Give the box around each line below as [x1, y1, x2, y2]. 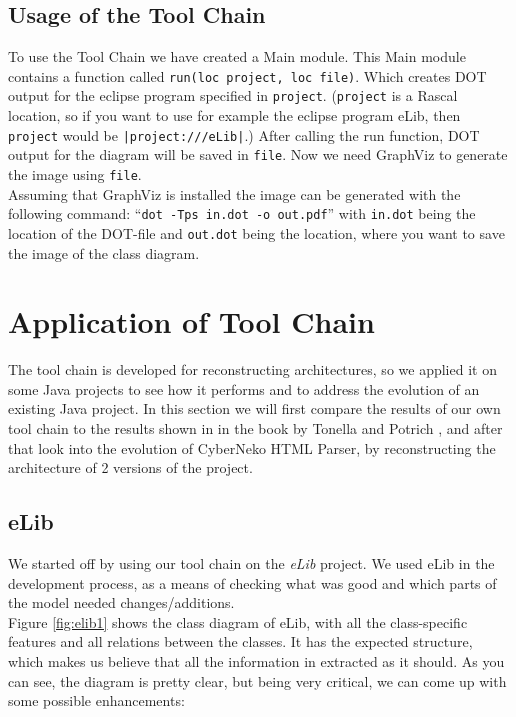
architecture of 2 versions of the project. [8, 457, 253, 478]
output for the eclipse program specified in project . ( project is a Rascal [8, 85, 458, 106]
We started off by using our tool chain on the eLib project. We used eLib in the [8, 553, 495, 574]
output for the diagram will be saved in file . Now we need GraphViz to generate [8, 144, 508, 165]
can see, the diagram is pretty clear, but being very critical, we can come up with [8, 670, 507, 691]
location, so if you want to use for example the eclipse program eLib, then [8, 105, 461, 126]
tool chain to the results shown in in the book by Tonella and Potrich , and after [8, 418, 503, 439]
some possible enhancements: [8, 690, 185, 711]
